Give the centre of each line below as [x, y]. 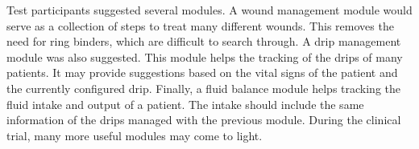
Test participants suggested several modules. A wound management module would [209, 10]
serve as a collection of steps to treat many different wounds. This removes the [200, 25]
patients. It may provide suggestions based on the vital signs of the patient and [202, 72]
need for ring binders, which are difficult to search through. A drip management [204, 41]
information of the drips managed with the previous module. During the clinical [204, 120]
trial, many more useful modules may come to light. [135, 135]
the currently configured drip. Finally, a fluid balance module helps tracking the [203, 88]
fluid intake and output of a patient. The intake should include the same [185, 104]
